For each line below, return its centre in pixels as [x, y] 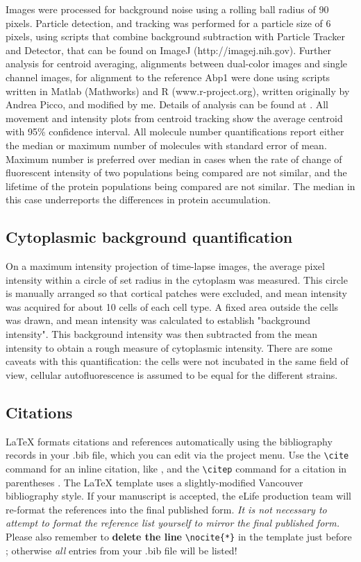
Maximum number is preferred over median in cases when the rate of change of [174, 159]
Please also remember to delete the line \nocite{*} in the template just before [179, 536]
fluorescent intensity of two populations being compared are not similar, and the [176, 172]
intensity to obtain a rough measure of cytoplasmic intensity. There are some [169, 347]
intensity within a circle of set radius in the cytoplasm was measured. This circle [177, 279]
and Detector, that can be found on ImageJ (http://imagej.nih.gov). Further [168, 50]
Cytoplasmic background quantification [149, 237]
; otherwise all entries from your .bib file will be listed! [121, 550]
